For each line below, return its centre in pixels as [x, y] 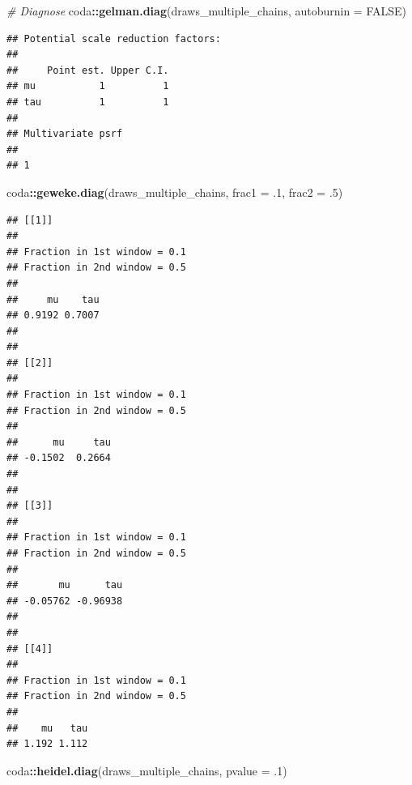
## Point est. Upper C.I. [88, 70]
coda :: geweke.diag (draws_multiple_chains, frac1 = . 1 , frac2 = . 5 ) [175, 192]
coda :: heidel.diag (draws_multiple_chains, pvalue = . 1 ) [147, 770]
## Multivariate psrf [65, 134]
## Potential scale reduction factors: [114, 38]
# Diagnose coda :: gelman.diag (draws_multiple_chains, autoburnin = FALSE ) [207, 11]
